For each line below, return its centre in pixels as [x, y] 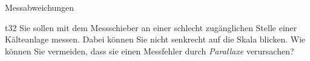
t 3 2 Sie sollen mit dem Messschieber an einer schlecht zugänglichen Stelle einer [151, 27]
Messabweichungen [40, 7]
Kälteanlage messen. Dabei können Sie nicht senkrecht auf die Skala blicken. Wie [155, 39]
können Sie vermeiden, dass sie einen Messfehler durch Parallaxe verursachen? [150, 51]
